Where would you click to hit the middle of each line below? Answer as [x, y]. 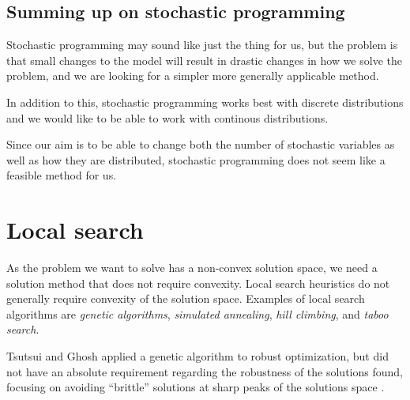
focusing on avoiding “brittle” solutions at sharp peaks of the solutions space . [196, 387]
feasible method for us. [62, 175]
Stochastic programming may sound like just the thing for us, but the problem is [202, 45]
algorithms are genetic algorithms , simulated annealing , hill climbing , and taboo [197, 313]
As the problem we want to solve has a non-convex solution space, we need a [192, 268]
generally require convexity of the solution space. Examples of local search [186, 298]
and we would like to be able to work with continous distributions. [167, 117]
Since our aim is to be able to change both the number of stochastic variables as [201, 144]
